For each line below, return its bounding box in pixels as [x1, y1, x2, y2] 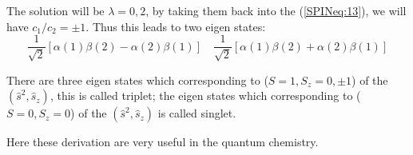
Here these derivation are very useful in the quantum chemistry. [6, 133, 319, 150]
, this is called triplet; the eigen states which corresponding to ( [50, 87, 361, 104]
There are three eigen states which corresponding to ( [6, 71, 268, 88]
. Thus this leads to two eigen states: [85, 18, 266, 34]
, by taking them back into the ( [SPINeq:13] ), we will [145, 2, 407, 18]
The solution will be [6, 2, 105, 18]
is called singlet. [157, 105, 236, 121]
